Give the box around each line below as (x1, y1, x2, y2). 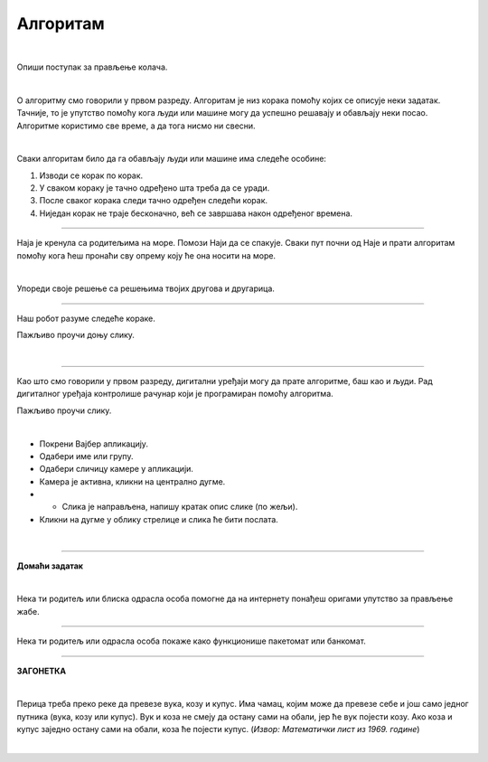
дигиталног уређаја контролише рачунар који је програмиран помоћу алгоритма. (16, 389, 333, 400)
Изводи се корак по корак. (39, 170, 144, 181)
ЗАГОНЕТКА (16, 665, 67, 676)
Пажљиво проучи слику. (16, 405, 112, 416)
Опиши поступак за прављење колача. (16, 61, 168, 72)
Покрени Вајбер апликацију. (39, 438, 149, 449)
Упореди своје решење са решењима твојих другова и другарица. (16, 283, 276, 294)
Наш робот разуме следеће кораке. (16, 313, 155, 324)
